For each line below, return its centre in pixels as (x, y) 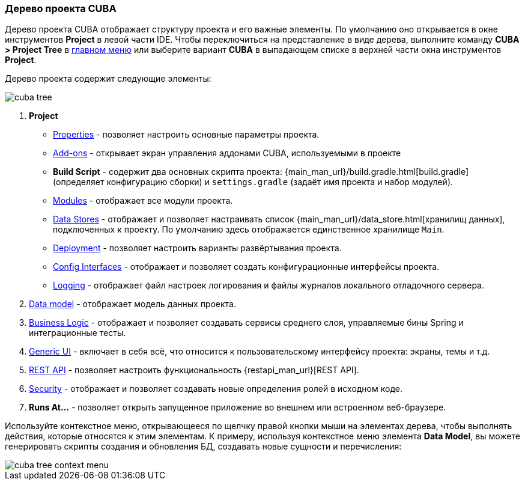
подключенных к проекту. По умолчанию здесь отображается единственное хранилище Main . (249, 230)
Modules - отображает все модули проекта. (143, 201)
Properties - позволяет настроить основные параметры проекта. (186, 135)
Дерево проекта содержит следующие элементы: (108, 79)
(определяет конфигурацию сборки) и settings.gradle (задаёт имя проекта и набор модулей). (253, 182)
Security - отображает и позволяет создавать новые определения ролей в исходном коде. (216, 389)
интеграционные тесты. (77, 333)
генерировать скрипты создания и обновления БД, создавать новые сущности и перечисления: (203, 447)
